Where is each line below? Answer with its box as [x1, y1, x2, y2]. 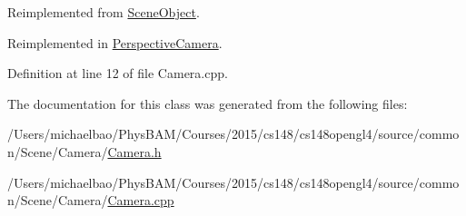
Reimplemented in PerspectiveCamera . [7, 33, 223, 52]
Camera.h [107, 142, 162, 161]
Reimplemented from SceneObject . [7, 3, 200, 21]
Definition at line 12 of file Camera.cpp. [7, 64, 228, 83]
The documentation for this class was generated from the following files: [7, 93, 408, 113]
